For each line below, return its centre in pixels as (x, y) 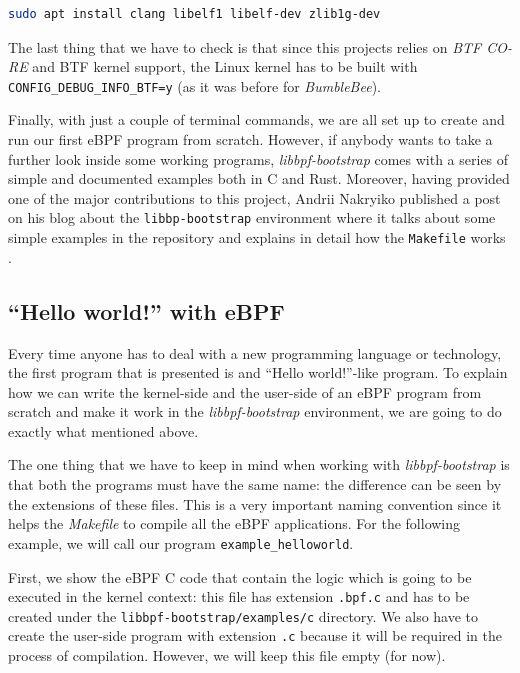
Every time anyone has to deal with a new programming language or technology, (255, 352)
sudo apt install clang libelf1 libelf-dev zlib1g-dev (194, 14)
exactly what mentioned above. (103, 430)
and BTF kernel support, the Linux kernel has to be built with (225, 66)
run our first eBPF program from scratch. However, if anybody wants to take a (250, 139)
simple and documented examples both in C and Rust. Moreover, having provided (259, 178)
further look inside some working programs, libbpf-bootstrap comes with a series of (258, 158)
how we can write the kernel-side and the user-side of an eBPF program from (245, 391)
